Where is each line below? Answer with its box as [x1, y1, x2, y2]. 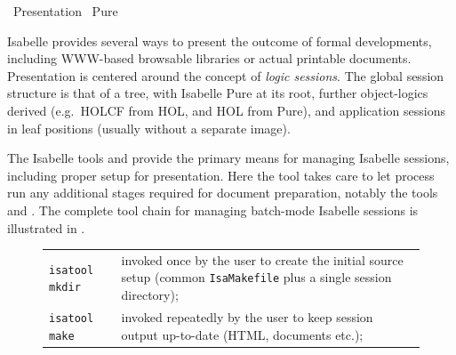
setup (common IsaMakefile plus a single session [121, 268, 392, 286]
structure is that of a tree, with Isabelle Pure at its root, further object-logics [7, 84, 428, 102]
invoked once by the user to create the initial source [121, 250, 404, 269]
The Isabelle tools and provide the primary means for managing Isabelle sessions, [7, 149, 450, 167]
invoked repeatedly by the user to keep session [121, 308, 373, 327]
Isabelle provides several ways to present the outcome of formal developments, [7, 31, 432, 50]
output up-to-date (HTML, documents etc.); [121, 325, 364, 343]
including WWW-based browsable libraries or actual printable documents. [7, 49, 412, 68]
